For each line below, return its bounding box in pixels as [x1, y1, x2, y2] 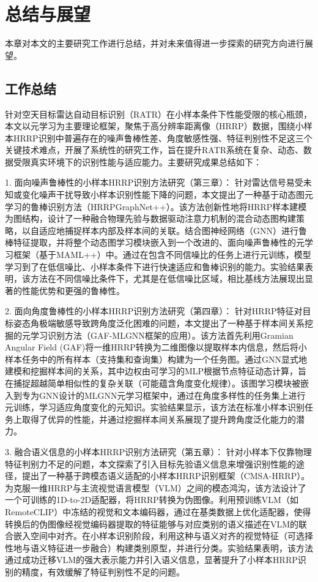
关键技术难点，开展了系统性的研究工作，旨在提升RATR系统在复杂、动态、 [5, 143, 304, 156]
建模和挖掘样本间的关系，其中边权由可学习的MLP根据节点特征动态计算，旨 [5, 365, 307, 377]
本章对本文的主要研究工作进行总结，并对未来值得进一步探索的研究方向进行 [5, 37, 305, 50]
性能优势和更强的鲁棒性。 [21, 284, 125, 297]
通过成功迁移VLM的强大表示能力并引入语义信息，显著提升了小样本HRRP [5, 553, 298, 566]
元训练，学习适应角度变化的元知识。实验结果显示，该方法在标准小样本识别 [5, 401, 305, 414]
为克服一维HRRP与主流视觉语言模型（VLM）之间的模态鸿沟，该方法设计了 [5, 481, 306, 494]
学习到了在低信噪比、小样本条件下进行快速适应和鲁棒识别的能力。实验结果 [5, 260, 305, 273]
